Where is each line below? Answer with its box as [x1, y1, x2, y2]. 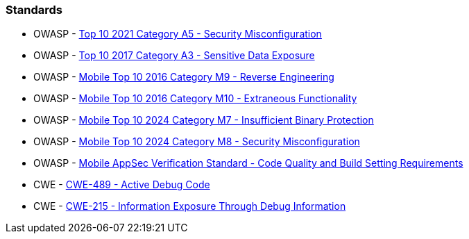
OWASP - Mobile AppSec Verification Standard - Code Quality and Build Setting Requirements [33, 157, 463, 170]
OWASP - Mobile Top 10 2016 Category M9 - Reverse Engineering [33, 71, 334, 83]
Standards [6, 3, 63, 17]
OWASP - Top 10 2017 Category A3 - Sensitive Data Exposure [33, 49, 315, 62]
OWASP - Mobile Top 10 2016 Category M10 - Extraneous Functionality [33, 92, 357, 105]
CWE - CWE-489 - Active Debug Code [33, 179, 210, 191]
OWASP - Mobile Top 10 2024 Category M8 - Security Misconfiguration [33, 135, 360, 148]
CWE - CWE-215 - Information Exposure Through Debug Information [33, 200, 346, 213]
